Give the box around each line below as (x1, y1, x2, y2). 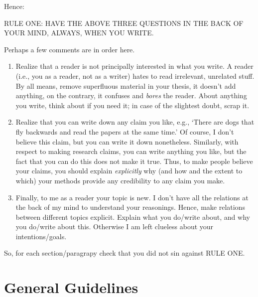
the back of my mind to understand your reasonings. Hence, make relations (15, 202, 245, 212)
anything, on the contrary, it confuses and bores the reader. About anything (15, 90, 247, 101)
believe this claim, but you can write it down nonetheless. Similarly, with (15, 136, 239, 147)
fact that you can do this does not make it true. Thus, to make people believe (15, 155, 253, 166)
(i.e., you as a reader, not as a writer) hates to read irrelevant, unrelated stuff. (15, 70, 255, 81)
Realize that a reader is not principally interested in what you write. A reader (15, 61, 254, 71)
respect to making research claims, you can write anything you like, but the (15, 146, 247, 156)
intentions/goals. (15, 231, 67, 241)
